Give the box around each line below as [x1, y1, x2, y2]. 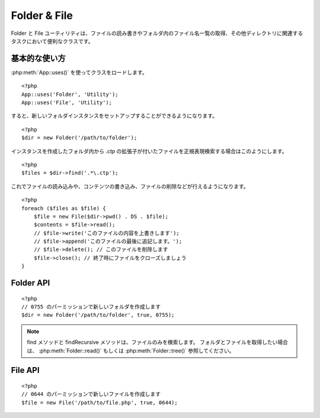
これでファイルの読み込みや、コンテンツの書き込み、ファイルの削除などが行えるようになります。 [11, 182, 249, 189]
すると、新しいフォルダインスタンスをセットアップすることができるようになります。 [11, 112, 218, 120]
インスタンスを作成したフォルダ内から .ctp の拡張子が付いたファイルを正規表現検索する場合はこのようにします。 [11, 147, 287, 155]
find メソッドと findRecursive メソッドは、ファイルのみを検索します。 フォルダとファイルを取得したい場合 [27, 339, 289, 346]
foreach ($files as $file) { [21, 205, 106, 211]
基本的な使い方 [11, 53, 66, 63]
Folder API [11, 278, 50, 288]
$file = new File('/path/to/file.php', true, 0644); [21, 399, 178, 406]
